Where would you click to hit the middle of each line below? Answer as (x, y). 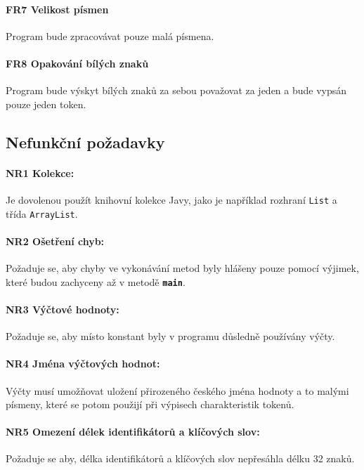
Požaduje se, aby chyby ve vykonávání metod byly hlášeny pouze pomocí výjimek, (182, 268)
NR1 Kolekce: (40, 172)
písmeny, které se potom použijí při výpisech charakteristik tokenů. (150, 404)
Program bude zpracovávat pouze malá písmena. (110, 35)
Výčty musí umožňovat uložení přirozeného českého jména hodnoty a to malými (177, 390)
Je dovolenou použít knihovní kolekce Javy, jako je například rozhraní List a (171, 199)
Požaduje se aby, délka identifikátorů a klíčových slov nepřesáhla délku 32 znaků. (180, 458)
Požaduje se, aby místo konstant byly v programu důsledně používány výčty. (170, 336)
